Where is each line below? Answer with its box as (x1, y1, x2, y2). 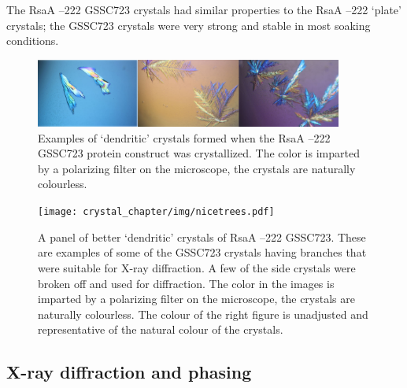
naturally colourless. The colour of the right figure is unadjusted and (38, 305, 368, 322)
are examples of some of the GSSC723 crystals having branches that (38, 244, 367, 261)
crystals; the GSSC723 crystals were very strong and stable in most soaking (6, 17, 371, 33)
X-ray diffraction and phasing (6, 360, 252, 384)
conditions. (6, 32, 59, 49)
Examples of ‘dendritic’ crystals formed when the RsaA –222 (38, 129, 331, 146)
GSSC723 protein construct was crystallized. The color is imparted (38, 145, 360, 161)
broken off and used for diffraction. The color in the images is (38, 275, 335, 291)
